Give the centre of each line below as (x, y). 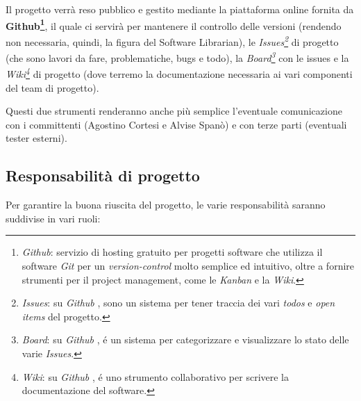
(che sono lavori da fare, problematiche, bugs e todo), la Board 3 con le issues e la (177, 57)
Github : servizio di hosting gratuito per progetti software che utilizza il (172, 252)
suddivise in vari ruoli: (53, 218)
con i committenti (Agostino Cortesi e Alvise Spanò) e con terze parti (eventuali (176, 124)
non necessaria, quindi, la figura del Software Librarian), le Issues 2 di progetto (172, 40)
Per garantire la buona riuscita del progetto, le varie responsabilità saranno (166, 205)
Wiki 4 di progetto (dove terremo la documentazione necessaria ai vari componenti (179, 73)
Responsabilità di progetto (103, 175)
